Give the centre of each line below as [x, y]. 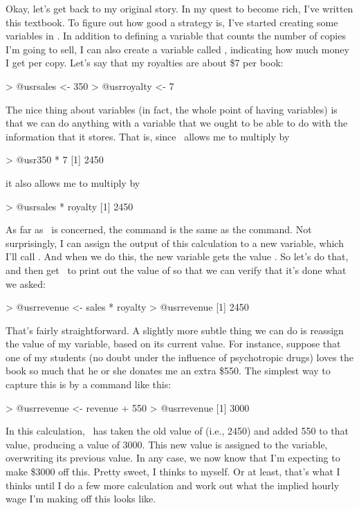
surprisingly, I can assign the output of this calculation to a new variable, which [175, 243]
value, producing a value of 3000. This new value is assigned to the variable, [167, 444]
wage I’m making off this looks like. [81, 499]
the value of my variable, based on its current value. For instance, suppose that [173, 344]
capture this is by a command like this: [89, 384]
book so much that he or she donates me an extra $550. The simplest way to [168, 371]
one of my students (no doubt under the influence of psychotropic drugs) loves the [179, 357]
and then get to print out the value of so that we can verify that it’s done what [176, 270]
